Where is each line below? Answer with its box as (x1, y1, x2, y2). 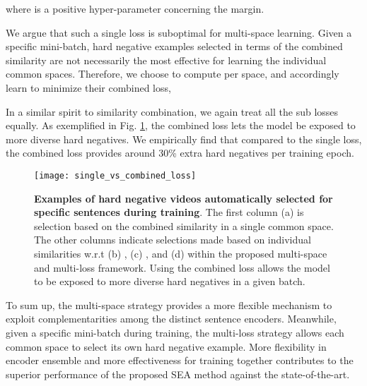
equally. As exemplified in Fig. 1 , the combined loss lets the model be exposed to (6, 118, 356, 133)
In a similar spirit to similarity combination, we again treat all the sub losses (6, 104, 339, 119)
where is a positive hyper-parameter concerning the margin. (6, 1, 264, 16)
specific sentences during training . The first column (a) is (34, 205, 304, 219)
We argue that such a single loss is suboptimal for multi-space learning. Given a (6, 25, 352, 40)
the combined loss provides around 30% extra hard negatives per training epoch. (6, 145, 354, 160)
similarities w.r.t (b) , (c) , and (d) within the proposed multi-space (34, 246, 327, 260)
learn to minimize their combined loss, (6, 80, 171, 95)
